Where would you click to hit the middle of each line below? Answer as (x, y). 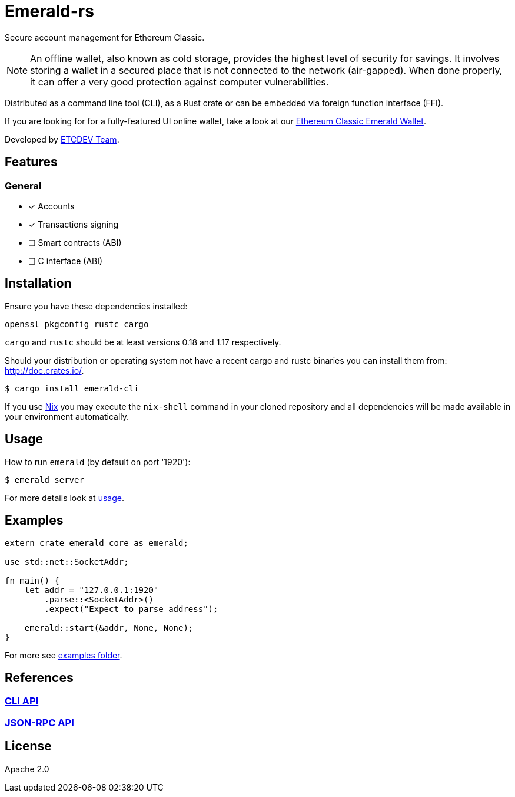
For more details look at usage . (64, 498)
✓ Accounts (51, 206)
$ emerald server (44, 480)
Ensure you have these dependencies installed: (96, 306)
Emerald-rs (49, 11)
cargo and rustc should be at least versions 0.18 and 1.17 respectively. (143, 342)
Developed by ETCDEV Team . (62, 139)
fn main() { (32, 580)
